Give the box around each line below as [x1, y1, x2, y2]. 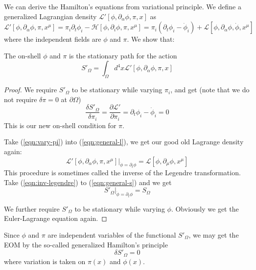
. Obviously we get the [171, 203, 239, 214]
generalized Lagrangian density [4, 11, 97, 21]
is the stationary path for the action [69, 50, 177, 60]
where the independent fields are [4, 34, 101, 44]
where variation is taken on [4, 256, 86, 266]
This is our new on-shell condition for [4, 120, 116, 130]
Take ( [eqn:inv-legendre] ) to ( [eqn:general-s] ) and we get [4, 177, 172, 187]
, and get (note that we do [170, 84, 250, 95]
